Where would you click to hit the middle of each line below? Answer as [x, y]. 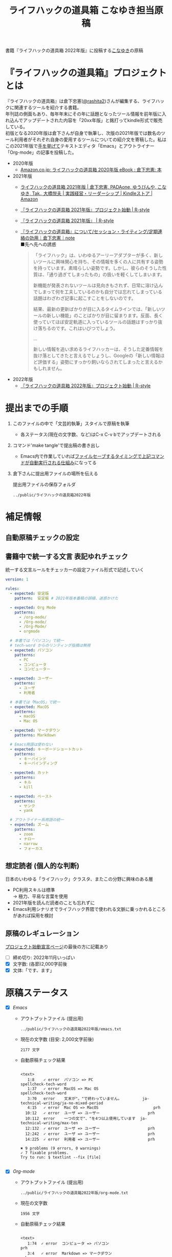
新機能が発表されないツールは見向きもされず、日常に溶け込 [96, 286]
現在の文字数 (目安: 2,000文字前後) [57, 1040]
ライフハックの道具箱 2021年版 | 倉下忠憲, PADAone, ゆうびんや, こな [93, 187]
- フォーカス [31, 849]
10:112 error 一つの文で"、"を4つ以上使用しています [80, 1119]
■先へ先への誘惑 [38, 245]
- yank [26, 811]
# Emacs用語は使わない [31, 744]
